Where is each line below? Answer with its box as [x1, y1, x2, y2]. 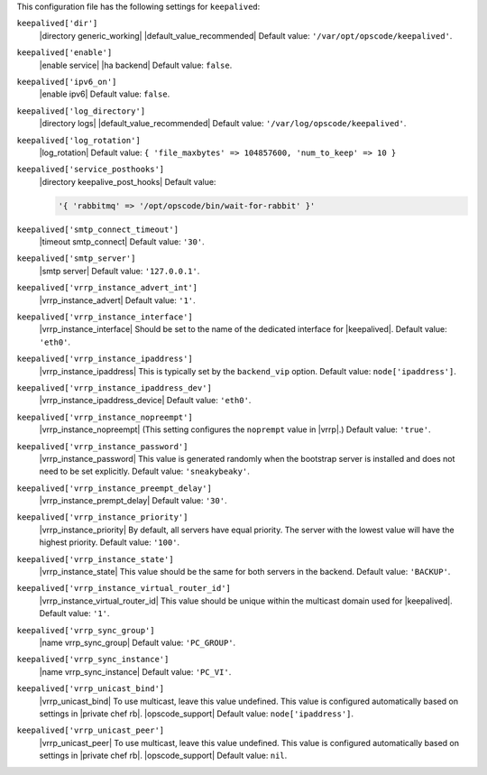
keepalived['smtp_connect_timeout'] [16, 224, 179, 235]
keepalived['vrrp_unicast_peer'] [16, 725, 165, 735]
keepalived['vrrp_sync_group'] [16, 625, 155, 635]
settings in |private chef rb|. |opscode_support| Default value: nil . [39, 750, 288, 761]
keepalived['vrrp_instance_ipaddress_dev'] [16, 383, 212, 392]
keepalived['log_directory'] [16, 106, 146, 116]
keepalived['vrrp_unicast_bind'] [16, 684, 165, 694]
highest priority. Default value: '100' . [39, 537, 180, 548]
